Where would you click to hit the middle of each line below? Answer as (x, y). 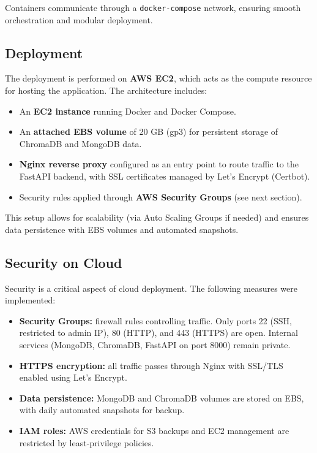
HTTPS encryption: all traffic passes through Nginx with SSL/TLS (151, 365)
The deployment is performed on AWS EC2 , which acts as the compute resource (158, 78)
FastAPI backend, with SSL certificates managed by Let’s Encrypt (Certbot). (165, 176)
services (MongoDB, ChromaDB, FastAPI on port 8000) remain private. (155, 344)
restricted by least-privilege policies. (87, 442)
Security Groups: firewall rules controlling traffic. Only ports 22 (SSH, (155, 320)
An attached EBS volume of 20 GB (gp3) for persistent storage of (149, 131)
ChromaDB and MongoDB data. (80, 143)
